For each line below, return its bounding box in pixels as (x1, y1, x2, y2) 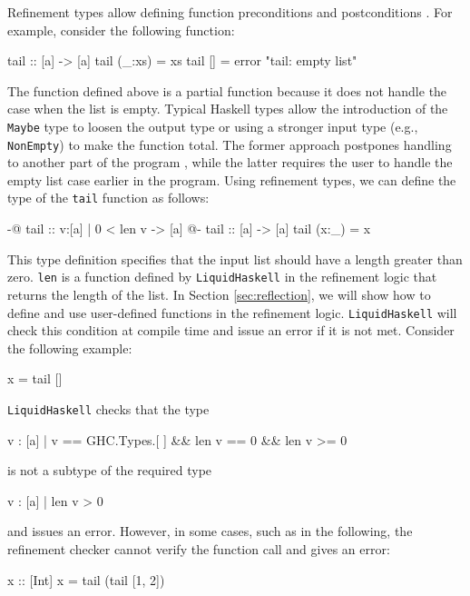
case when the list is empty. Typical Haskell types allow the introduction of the (7, 99, 448, 118)
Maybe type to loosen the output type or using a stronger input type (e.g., (7, 116, 418, 135)
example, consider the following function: (7, 20, 235, 39)
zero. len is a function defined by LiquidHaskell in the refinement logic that (7, 267, 437, 286)
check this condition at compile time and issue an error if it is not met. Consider (7, 321, 455, 340)
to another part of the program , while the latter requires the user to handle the (7, 153, 453, 172)
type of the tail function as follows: (7, 188, 210, 207)
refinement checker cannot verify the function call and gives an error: (7, 540, 390, 559)
